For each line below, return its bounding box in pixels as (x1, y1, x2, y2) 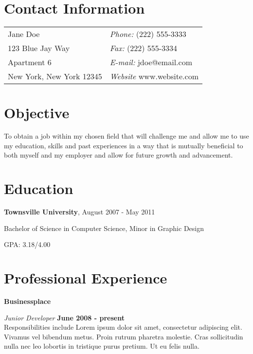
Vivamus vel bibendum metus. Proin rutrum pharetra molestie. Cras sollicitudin (4, 331, 243, 341)
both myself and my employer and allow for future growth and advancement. (4, 150, 233, 160)
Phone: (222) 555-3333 (109, 28, 186, 40)
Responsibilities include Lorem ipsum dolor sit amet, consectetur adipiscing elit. (4, 322, 242, 332)
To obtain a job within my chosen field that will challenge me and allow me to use (4, 131, 249, 141)
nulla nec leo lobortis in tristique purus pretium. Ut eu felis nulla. (4, 341, 199, 351)
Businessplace (4, 296, 51, 306)
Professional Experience (4, 268, 167, 288)
